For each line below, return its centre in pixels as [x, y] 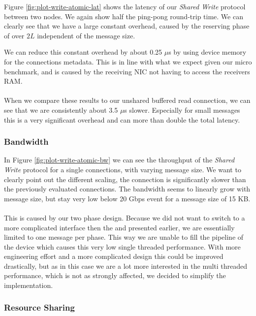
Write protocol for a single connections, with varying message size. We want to [123, 169]
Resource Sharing [39, 307]
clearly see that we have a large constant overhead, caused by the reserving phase [127, 26]
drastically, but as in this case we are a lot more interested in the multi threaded [126, 266]
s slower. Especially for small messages [182, 110]
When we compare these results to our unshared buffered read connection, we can [127, 100]
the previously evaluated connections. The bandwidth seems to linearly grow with [127, 189]
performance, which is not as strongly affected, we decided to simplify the [115, 275]
